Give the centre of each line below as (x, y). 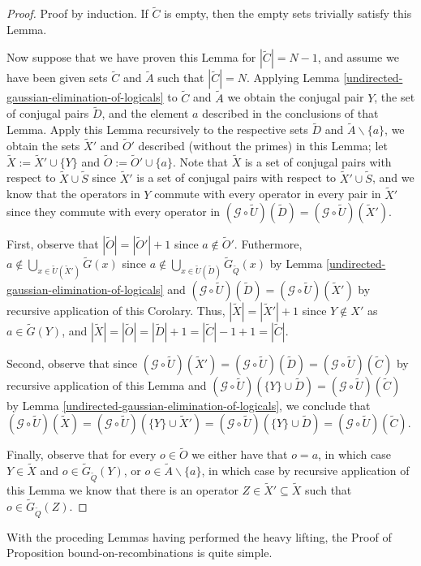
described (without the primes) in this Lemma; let (263, 146)
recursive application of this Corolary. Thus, (116, 310)
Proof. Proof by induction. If (77, 13)
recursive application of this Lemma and (107, 385)
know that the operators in (73, 194)
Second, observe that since (72, 363)
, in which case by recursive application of (305, 471)
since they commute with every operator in (114, 212)
